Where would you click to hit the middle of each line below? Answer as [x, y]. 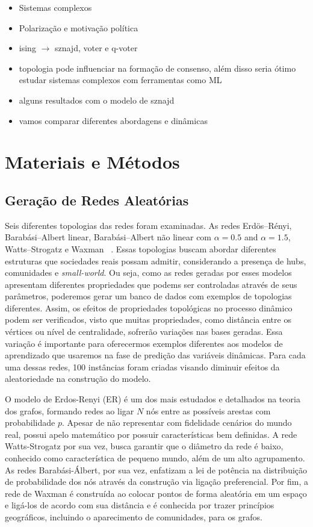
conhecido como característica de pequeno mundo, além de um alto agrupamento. [155, 458]
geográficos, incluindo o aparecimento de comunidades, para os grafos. [134, 516]
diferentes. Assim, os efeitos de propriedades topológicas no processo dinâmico [149, 307]
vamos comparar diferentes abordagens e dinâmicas [113, 120]
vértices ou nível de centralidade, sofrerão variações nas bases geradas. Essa [144, 332]
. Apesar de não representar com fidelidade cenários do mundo [177, 423]
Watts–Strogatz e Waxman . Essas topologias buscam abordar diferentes [141, 248]
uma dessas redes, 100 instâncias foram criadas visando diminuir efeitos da [142, 366]
